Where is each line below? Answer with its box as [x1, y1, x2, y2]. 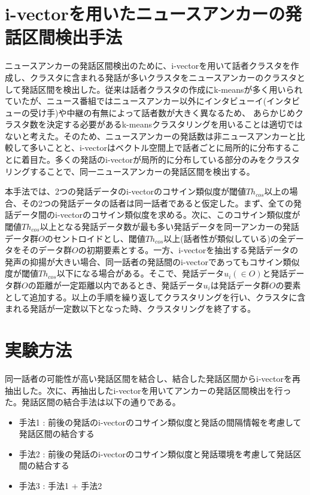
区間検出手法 [22, 25, 123, 49]
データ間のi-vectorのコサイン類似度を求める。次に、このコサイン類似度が [13, 208, 300, 221]
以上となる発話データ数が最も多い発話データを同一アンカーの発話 [39, 220, 299, 233]
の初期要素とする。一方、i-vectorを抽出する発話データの [78, 244, 299, 256]
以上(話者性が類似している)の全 [163, 232, 287, 244]
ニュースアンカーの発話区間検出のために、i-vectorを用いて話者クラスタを [5, 59, 291, 72]
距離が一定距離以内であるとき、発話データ [36, 279, 203, 291]
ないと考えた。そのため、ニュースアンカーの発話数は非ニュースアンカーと [5, 129, 297, 142]
